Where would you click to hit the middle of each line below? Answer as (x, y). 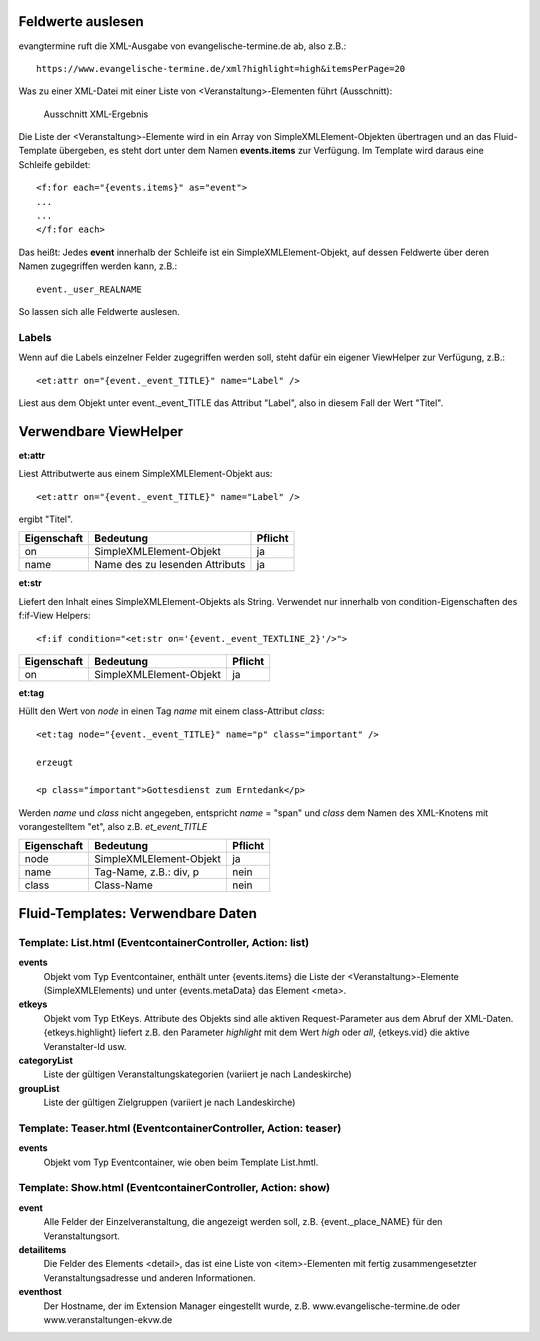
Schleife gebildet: (54, 164)
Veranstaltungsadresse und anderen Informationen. (149, 1277)
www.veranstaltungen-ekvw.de (108, 1319)
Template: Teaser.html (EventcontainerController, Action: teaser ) (180, 1128)
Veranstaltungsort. (81, 1236)
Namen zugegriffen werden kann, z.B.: (98, 266)
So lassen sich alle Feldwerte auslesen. (99, 311)
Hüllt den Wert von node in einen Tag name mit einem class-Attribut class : (171, 711)
